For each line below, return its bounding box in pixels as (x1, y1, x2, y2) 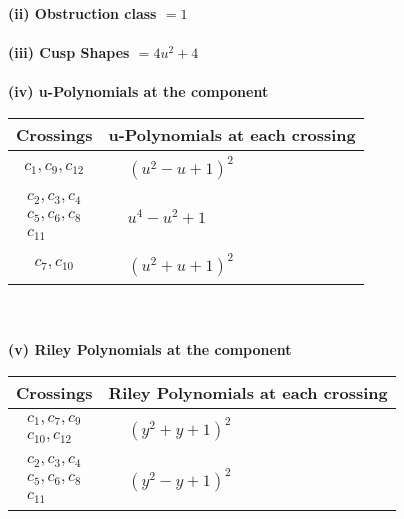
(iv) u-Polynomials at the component (8, 81, 269, 102)
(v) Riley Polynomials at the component (8, 339, 292, 360)
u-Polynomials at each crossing (108, 122, 356, 146)
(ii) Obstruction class (8, 3, 157, 23)
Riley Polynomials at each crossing (108, 381, 388, 405)
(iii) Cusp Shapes (8, 42, 130, 63)
